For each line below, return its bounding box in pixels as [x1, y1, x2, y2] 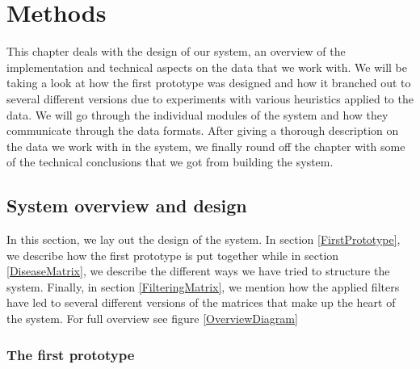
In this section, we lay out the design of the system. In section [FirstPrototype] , [6, 231, 401, 248]
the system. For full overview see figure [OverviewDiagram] [6, 310, 298, 327]
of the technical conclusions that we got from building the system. [6, 153, 334, 170]
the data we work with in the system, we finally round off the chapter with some [6, 137, 405, 154]
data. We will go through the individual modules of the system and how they [6, 106, 388, 123]
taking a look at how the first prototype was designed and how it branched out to [6, 74, 411, 91]
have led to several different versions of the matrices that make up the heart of [6, 294, 396, 311]
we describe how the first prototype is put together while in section [6, 246, 339, 263]
